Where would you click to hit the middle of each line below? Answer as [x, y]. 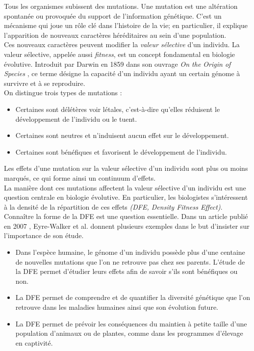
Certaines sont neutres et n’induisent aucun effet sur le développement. [122, 135]
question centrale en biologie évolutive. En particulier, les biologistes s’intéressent [126, 197]
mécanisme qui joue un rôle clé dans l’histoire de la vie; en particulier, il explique [126, 25]
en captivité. [34, 342]
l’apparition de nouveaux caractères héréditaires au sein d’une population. [115, 35]
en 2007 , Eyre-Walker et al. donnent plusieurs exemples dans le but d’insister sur [127, 226]
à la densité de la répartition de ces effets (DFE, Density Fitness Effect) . [113, 206]
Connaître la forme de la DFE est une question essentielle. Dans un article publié [126, 216]
